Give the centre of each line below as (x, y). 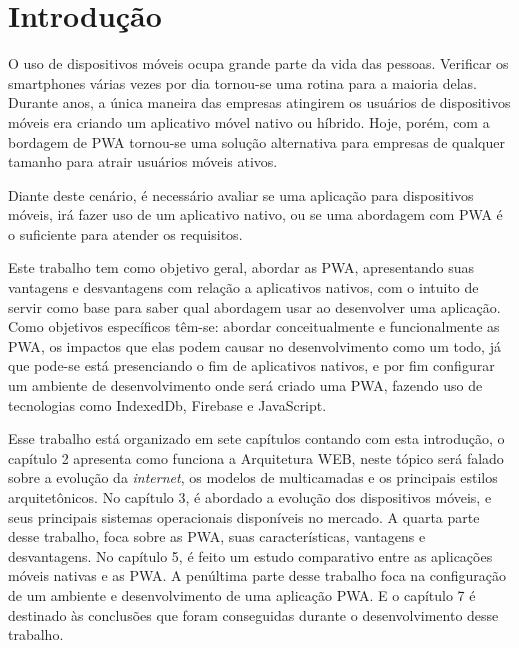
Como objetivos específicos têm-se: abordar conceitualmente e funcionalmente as (254, 326)
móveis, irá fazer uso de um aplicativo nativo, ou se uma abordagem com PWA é (255, 214)
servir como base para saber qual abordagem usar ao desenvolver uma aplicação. (254, 306)
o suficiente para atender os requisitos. (125, 233)
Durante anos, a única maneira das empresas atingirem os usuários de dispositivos (259, 102)
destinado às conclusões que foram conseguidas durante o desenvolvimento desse (253, 614)
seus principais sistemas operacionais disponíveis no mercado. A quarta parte (244, 516)
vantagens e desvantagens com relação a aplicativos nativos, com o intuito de (243, 287)
